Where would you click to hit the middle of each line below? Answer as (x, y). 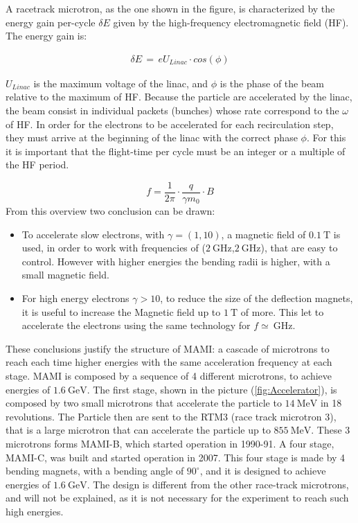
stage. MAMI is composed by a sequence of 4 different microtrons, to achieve (169, 375)
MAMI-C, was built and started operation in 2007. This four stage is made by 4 (176, 457)
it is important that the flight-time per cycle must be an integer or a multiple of (176, 151)
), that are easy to (299, 248)
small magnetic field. (65, 275)
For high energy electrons (75, 298)
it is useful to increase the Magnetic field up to (121, 311)
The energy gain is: (46, 36)
